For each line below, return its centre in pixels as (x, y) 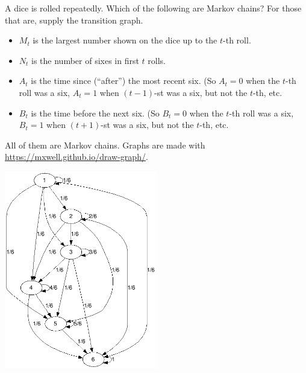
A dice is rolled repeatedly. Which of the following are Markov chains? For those (153, 8)
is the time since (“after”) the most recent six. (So (123, 81)
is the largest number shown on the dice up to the (125, 40)
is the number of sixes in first (85, 60)
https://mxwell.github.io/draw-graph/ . (76, 157)
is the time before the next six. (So (95, 113)
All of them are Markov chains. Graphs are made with (105, 145)
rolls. (157, 60)
